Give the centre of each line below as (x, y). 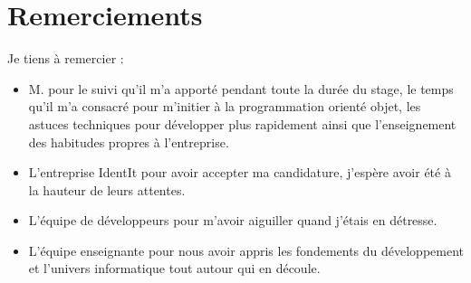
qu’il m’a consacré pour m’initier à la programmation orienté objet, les (225, 106)
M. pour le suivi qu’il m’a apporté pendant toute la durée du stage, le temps (241, 88)
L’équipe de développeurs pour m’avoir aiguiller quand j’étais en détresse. (233, 220)
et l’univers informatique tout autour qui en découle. (174, 268)
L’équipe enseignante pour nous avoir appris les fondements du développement (246, 250)
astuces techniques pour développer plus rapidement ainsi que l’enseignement (242, 123)
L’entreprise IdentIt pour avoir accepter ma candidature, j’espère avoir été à (240, 172)
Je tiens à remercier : (66, 58)
